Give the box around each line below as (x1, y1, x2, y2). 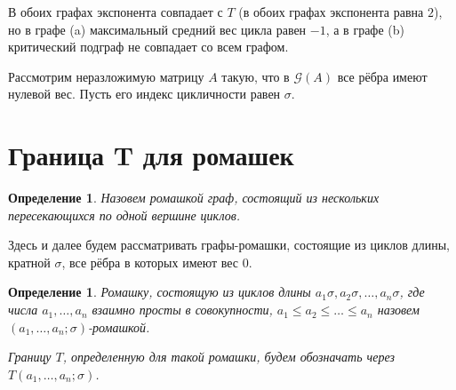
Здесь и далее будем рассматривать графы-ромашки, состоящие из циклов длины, (8, 235, 450, 254)
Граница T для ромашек (8, 137, 294, 173)
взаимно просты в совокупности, (92, 300, 273, 319)
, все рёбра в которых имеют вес (61, 252, 239, 271)
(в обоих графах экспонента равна (238, 3, 424, 20)
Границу (8, 347, 52, 366)
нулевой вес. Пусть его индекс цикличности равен (8, 84, 281, 103)
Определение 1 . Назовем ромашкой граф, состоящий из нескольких (8, 188, 380, 207)
